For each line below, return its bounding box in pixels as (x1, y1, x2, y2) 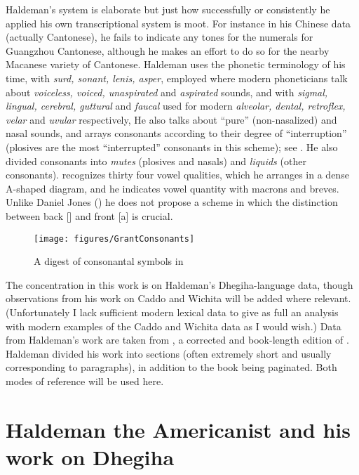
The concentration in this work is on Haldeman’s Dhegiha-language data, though (6, 277, 353, 292)
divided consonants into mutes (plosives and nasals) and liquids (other (6, 153, 306, 168)
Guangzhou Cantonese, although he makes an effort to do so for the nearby (6, 43, 330, 58)
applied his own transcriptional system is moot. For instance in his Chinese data (6, 15, 351, 30)
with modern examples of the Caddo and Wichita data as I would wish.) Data (6, 318, 341, 333)
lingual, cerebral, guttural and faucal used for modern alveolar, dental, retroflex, (6, 98, 346, 113)
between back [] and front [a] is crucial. (6, 208, 173, 223)
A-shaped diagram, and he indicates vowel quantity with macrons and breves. (6, 181, 339, 195)
